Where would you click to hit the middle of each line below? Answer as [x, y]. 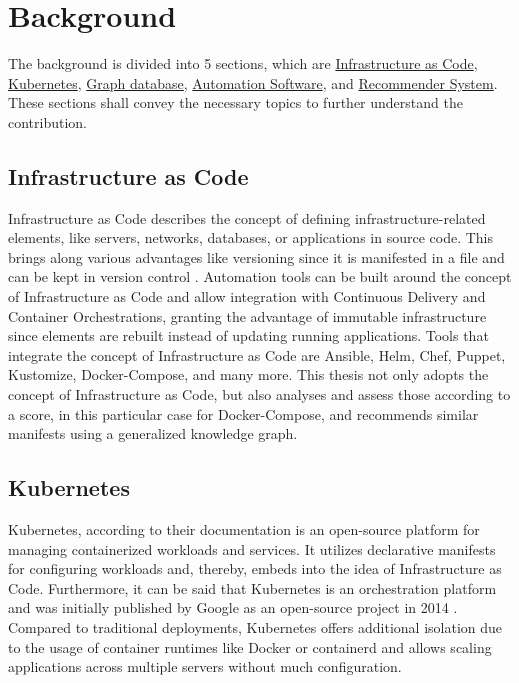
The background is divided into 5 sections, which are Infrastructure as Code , [243, 63]
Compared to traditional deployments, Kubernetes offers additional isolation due [255, 627]
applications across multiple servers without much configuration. [205, 666]
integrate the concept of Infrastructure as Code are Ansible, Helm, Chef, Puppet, [257, 354]
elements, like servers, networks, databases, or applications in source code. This [250, 237]
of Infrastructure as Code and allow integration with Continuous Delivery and [247, 296]
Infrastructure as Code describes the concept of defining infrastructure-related [247, 217]
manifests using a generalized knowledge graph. [153, 433]
